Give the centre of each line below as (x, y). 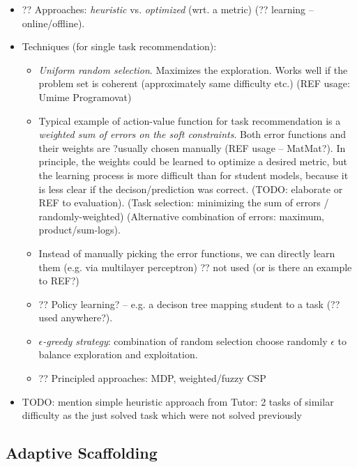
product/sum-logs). (79, 230)
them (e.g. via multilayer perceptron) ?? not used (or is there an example (195, 267)
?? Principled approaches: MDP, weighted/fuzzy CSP (152, 378)
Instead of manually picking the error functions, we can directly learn (187, 253)
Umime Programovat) (85, 97)
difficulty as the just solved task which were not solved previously (162, 415)
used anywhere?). (76, 317)
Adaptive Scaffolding (82, 453)
